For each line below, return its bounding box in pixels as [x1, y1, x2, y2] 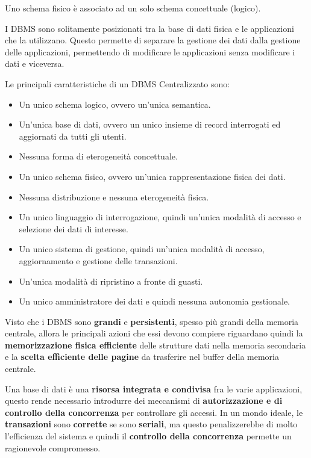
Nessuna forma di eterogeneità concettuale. [19, 150, 178, 162]
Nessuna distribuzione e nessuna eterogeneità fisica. [19, 190, 209, 203]
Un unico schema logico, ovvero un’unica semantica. [19, 97, 211, 110]
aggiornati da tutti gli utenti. [19, 129, 127, 142]
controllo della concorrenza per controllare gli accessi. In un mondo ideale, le [5, 406, 303, 418]
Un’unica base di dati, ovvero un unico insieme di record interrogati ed [19, 118, 281, 131]
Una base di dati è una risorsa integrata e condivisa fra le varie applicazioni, [5, 382, 303, 395]
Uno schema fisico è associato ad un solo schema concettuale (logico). [5, 2, 261, 14]
